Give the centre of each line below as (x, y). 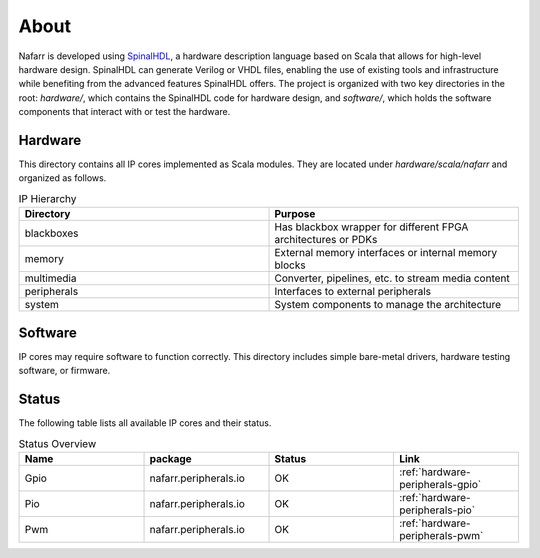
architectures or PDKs (326, 240)
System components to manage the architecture (388, 305)
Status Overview (57, 443)
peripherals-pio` (436, 510)
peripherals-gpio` (440, 484)
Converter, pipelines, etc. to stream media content (392, 278)
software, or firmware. (64, 371)
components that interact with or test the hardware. (124, 112)
